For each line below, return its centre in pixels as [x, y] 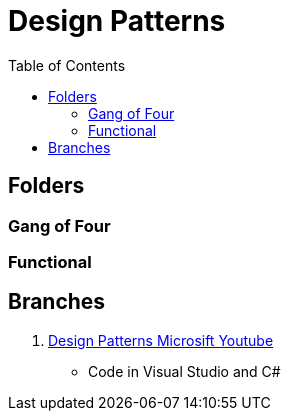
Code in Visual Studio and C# [184, 371]
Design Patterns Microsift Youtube [161, 340]
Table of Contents [67, 65]
